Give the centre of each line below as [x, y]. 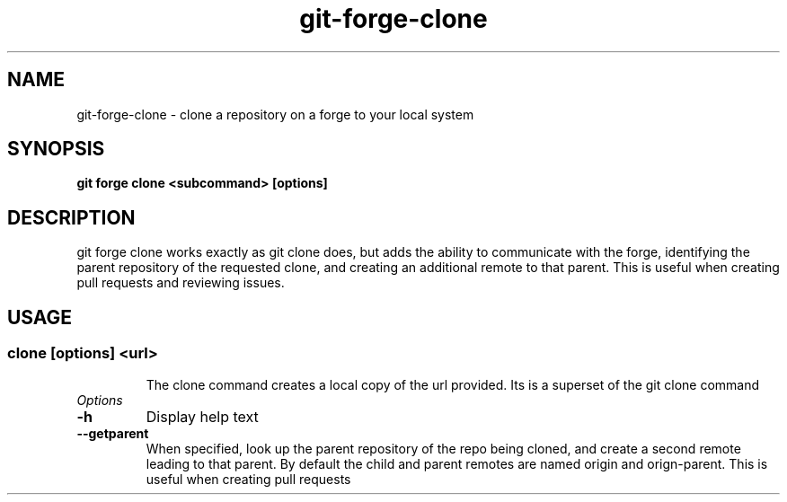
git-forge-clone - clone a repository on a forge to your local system [275, 114]
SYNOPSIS [56, 149]
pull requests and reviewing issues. [181, 283]
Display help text [202, 416]
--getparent [113, 433]
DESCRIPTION [71, 217]
